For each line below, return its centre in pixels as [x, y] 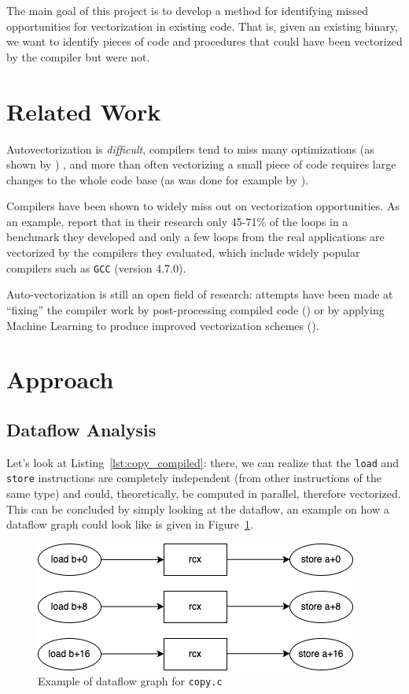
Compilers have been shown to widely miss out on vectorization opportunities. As [203, 206]
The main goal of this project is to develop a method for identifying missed [188, 10]
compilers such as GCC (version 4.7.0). [96, 267]
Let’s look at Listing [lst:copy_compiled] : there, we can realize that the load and [203, 462]
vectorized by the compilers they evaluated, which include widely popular [183, 252]
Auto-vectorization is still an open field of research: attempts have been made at [200, 294]
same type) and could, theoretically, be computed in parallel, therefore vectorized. [204, 493]
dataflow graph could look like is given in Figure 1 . [130, 524]
